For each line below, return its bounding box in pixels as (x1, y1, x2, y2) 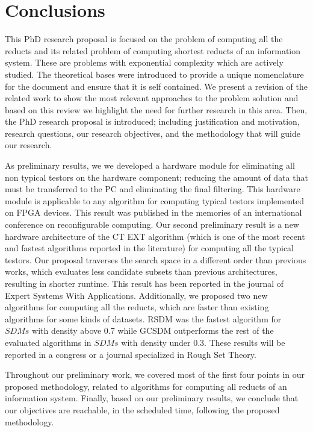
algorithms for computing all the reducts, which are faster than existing (5, 301, 269, 313)
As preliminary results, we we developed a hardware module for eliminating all (5, 159, 295, 172)
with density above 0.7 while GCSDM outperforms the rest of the (32, 324, 274, 337)
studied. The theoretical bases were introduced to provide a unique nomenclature (5, 67, 304, 80)
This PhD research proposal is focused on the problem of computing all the (5, 33, 283, 45)
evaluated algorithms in (5, 336, 91, 348)
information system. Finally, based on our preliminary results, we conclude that (5, 392, 299, 404)
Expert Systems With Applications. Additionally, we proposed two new (5, 289, 268, 301)
